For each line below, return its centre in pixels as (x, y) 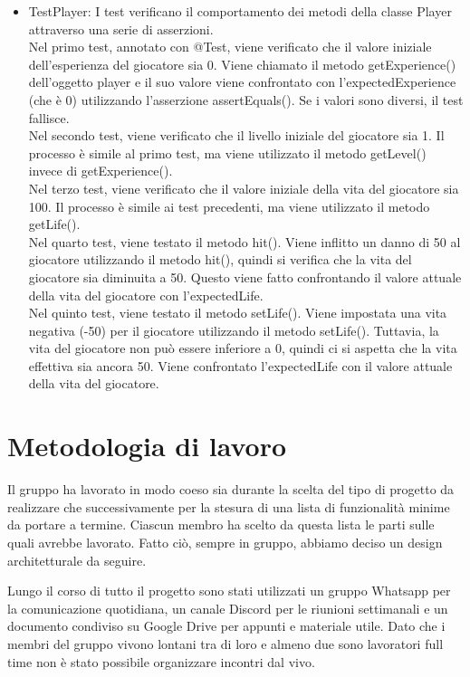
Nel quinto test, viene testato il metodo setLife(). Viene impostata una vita (238, 313)
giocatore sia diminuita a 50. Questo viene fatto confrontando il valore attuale (245, 277)
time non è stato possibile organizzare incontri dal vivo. (161, 661)
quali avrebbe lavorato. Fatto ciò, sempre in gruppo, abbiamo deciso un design (225, 542)
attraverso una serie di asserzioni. (121, 29)
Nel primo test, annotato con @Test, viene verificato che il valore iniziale (230, 47)
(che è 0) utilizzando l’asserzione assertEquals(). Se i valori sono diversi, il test (246, 99)
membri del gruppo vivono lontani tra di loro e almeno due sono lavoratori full (225, 643)
